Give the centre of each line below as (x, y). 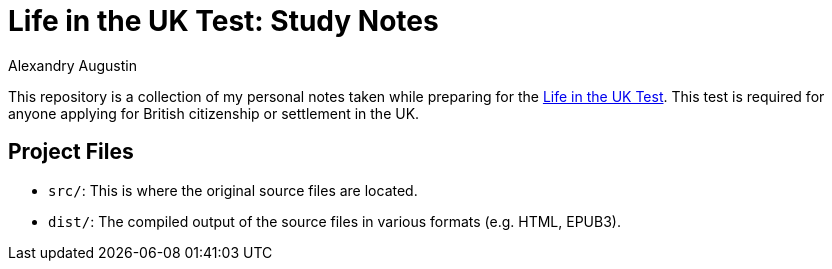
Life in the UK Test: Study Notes (223, 21)
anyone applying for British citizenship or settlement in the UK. (214, 113)
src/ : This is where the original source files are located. (233, 190)
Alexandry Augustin (72, 65)
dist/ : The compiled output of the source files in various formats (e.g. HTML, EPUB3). (334, 221)
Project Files (71, 152)
